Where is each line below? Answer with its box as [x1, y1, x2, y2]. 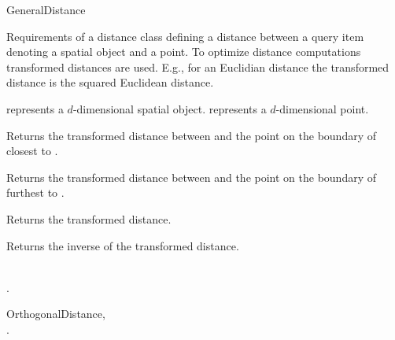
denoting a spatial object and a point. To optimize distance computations [6, 43, 361, 60]
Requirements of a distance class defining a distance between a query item [6, 28, 364, 44]
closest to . [6, 142, 58, 159]
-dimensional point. [275, 100, 369, 116]
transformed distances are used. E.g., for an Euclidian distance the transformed [6, 58, 389, 75]
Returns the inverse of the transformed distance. [6, 237, 239, 253]
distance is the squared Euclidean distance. [6, 74, 214, 91]
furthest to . [6, 184, 65, 201]
